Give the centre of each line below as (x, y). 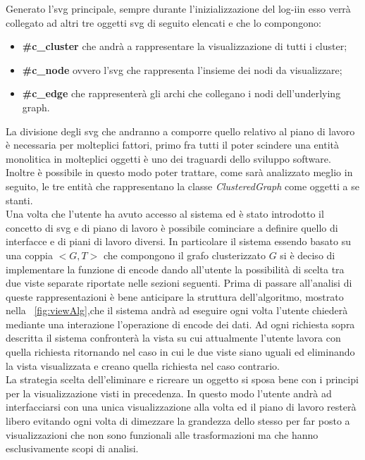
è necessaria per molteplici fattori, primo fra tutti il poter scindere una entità (173, 145)
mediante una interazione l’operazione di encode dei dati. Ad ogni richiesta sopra (180, 324)
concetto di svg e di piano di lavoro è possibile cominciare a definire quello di (172, 227)
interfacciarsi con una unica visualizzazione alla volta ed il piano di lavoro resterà (181, 407)
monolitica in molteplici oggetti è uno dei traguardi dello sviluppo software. (168, 158)
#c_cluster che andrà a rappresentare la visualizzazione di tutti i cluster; (185, 46)
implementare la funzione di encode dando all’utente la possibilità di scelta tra (175, 269)
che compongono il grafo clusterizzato (184, 255)
